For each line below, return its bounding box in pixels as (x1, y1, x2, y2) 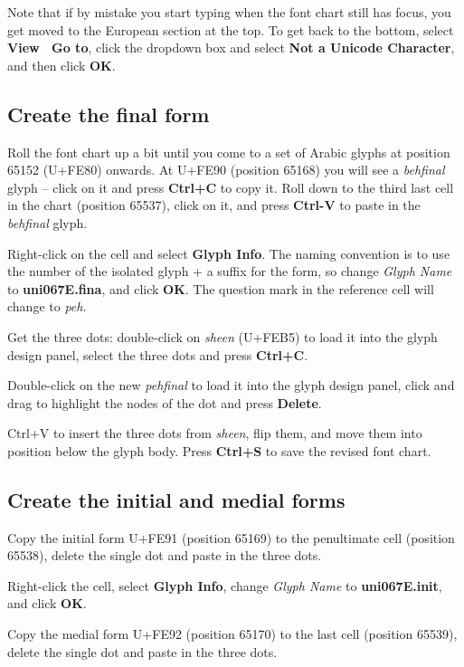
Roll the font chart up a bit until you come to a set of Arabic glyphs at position (7, 142, 450, 161)
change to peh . (7, 297, 87, 316)
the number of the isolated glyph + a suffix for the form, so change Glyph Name (7, 262, 452, 281)
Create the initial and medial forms (7, 485, 346, 513)
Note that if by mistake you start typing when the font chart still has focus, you (7, 3, 451, 21)
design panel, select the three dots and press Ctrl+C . (7, 345, 308, 364)
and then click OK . (7, 55, 116, 74)
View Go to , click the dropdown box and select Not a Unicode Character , (7, 38, 455, 57)
